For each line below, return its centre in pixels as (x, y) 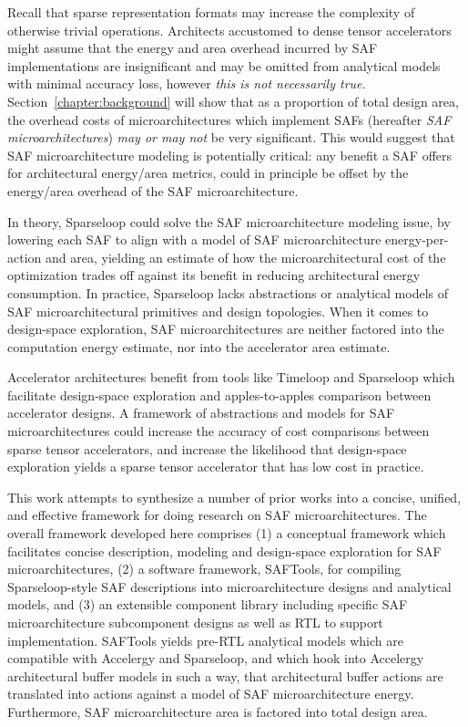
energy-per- (417, 239)
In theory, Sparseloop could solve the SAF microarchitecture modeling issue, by (229, 221)
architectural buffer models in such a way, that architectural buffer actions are (225, 675)
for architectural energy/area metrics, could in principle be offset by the (208, 173)
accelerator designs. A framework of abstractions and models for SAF (201, 413)
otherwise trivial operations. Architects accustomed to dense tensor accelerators (229, 30)
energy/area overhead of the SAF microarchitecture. (153, 190)
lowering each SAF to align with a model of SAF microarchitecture (194, 239)
